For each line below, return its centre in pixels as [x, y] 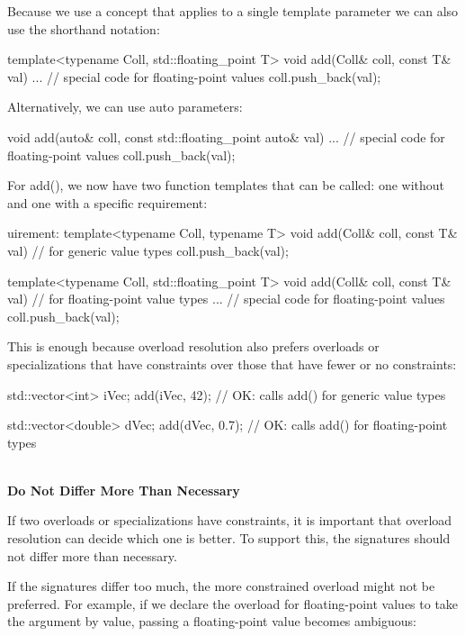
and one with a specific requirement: [107, 202]
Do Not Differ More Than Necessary [124, 490]
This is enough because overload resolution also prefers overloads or [193, 346]
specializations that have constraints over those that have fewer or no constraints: [232, 363]
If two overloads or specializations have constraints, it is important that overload [230, 520]
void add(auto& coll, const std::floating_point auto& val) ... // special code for [226, 136]
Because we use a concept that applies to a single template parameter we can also [233, 11]
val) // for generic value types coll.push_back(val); [148, 250]
